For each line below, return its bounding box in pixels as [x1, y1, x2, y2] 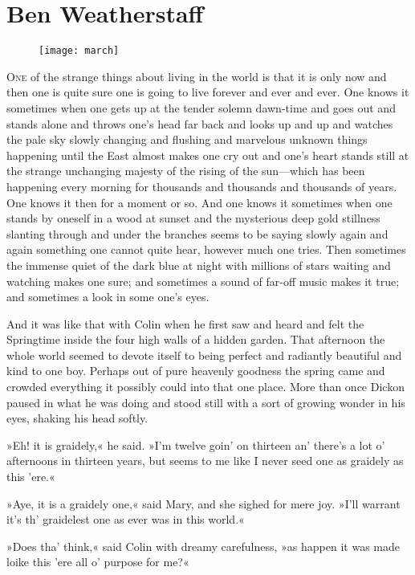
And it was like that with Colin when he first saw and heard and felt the [6, 315, 364, 332]
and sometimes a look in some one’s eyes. [6, 288, 210, 305]
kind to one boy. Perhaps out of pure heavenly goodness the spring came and [6, 362, 385, 379]
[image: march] [39, 45, 120, 57]
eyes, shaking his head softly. [6, 410, 149, 426]
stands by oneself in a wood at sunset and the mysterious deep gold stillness [6, 210, 380, 226]
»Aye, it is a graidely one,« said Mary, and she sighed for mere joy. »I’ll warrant [6, 495, 401, 512]
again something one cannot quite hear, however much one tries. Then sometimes [6, 241, 406, 258]
